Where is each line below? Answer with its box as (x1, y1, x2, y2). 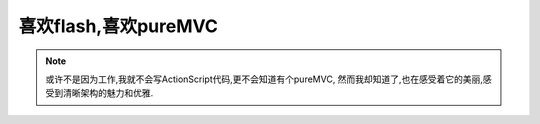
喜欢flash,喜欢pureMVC (18, 15, 219, 37)
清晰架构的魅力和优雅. (62, 87, 154, 99)
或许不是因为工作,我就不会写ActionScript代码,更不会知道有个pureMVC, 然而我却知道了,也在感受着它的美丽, (45, 73, 484, 85)
